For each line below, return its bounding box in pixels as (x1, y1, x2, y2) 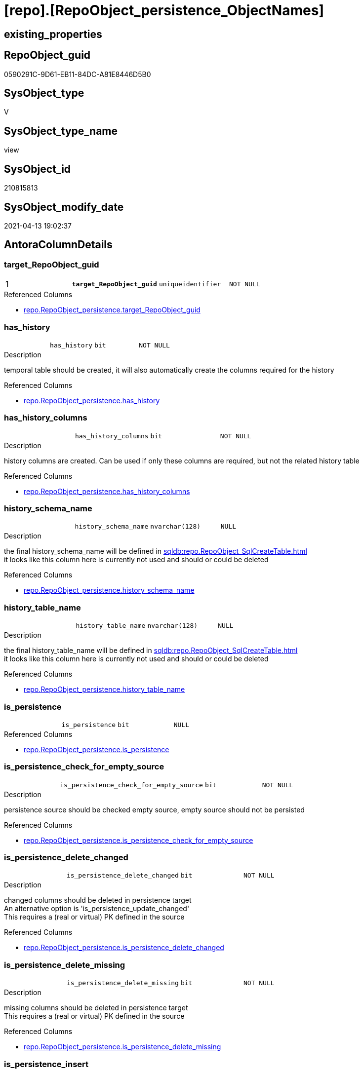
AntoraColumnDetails (4, 238, 113, 251)
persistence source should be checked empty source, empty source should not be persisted (4, 805, 305, 814)
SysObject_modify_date (4, 200, 124, 213)
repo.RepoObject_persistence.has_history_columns (24, 487, 190, 496)
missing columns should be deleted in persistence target (4, 1003, 188, 1012)
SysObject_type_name (4, 124, 118, 137)
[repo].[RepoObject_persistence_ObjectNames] (4, 2, 324, 19)
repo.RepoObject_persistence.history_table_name (24, 685, 185, 694)
